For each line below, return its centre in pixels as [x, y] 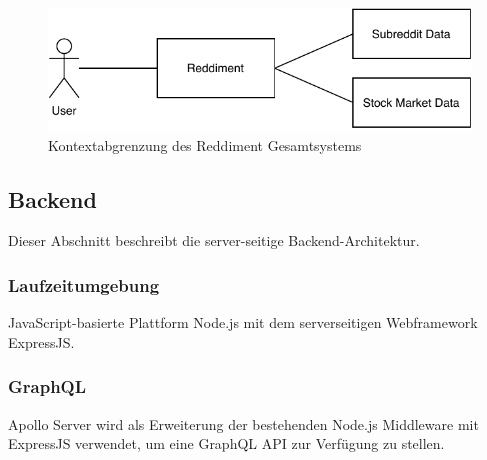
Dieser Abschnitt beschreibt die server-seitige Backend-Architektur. [214, 240]
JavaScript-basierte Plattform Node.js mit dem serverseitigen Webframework [243, 322]
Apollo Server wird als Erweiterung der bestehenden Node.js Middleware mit [243, 423]
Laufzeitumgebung [84, 284]
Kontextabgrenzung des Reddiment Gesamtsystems [205, 144]
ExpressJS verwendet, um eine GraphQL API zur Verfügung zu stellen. [226, 443]
